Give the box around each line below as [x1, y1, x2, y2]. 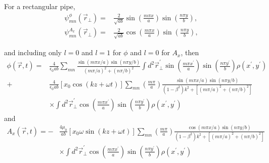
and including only [4, 47, 62, 58]
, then [181, 47, 199, 58]
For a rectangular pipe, [4, 1, 75, 11]
